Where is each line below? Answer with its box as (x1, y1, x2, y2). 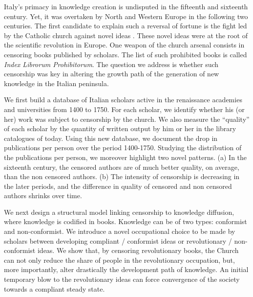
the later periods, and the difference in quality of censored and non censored (4, 181, 232, 191)
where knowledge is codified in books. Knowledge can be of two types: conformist (4, 216, 247, 227)
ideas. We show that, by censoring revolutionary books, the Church (37, 245, 239, 255)
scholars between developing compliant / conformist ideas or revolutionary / (4, 235, 232, 246)
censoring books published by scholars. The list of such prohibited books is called (4, 49, 247, 59)
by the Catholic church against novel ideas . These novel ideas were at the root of (4, 30, 248, 40)
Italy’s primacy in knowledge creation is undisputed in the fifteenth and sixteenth (4, 1, 248, 11)
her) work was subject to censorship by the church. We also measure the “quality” (4, 114, 250, 124)
